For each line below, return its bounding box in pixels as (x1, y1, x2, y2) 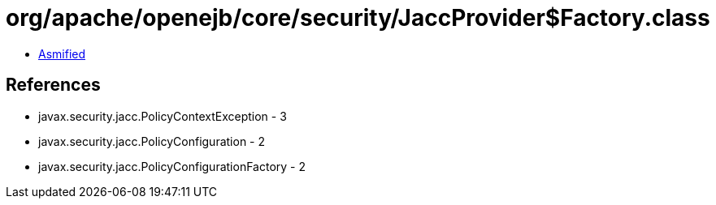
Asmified (38, 46, 86, 61)
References (6, 75, 101, 96)
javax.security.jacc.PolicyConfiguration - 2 (38, 134, 266, 148)
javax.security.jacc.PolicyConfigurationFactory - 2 (38, 159, 306, 173)
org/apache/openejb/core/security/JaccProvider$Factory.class (6, 4, 710, 32)
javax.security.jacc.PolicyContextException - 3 (38, 109, 287, 123)
